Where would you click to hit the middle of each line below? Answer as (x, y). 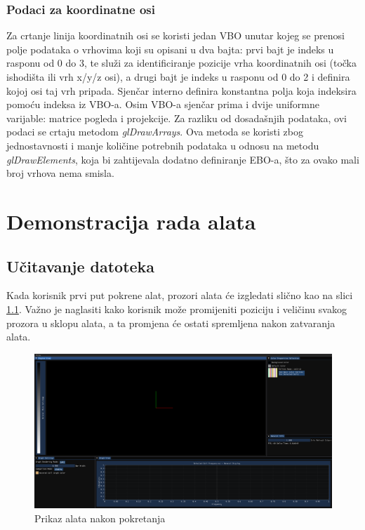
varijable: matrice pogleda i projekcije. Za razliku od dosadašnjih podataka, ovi (177, 118)
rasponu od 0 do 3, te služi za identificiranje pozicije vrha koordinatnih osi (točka (181, 63)
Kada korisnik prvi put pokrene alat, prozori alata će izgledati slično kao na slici (180, 295)
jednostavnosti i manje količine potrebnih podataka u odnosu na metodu (163, 145)
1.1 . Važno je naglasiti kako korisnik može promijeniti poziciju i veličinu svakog (177, 309)
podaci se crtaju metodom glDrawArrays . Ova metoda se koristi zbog (155, 132)
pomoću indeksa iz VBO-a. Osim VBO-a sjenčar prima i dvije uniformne (163, 104)
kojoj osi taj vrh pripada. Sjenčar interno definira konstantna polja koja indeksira (181, 90)
